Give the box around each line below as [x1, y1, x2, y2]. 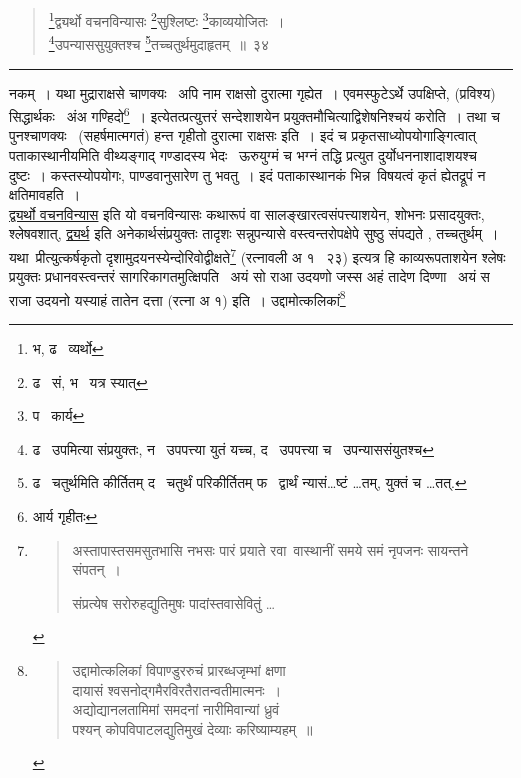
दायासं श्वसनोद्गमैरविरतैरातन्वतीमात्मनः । [72, 679, 282, 700]
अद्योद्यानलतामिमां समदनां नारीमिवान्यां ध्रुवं [72, 699, 280, 720]
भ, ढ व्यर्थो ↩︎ [32, 338, 104, 358]
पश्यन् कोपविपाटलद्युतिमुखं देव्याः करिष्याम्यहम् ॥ [72, 718, 313, 739]
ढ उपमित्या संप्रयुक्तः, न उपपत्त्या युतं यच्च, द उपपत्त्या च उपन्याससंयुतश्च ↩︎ [32, 438, 434, 459]
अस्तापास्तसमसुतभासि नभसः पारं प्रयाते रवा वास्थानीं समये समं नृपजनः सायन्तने [72, 539, 469, 560]
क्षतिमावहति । [9, 184, 81, 205]
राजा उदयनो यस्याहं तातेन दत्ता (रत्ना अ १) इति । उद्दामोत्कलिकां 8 [9, 286, 346, 310]
